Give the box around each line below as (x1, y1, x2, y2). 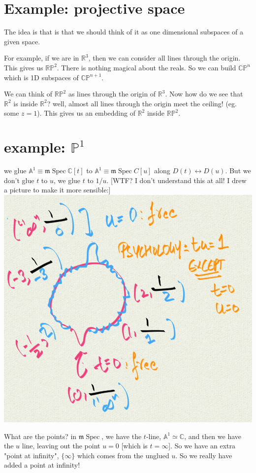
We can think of (4, 89, 53, 99)
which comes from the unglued (77, 450, 169, 460)
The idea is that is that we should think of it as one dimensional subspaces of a (4, 27, 243, 37)
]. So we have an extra (168, 441, 235, 451)
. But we (225, 165, 251, 175)
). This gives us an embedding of (37, 108, 135, 118)
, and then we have (184, 431, 242, 441)
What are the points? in (4, 431, 77, 441)
